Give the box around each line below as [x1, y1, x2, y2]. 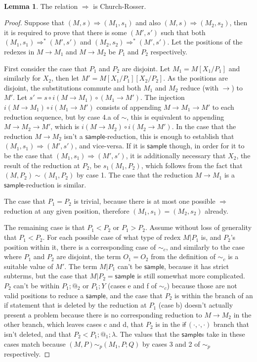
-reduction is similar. [24, 179, 86, 189]
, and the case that [105, 290, 163, 300]
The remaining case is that [4, 222, 85, 232]
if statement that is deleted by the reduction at [4, 300, 147, 310]
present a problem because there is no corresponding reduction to [4, 309, 202, 319]
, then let [51, 73, 80, 83]
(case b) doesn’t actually [158, 300, 233, 310]
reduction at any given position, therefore [4, 205, 129, 216]
